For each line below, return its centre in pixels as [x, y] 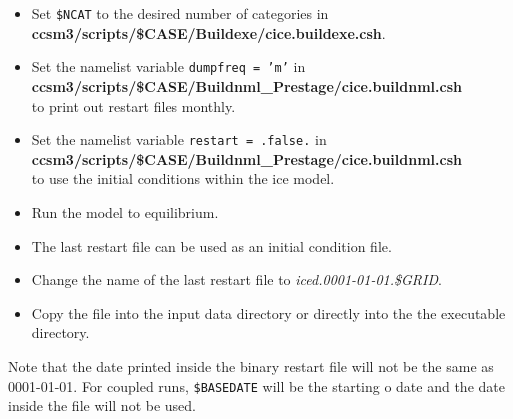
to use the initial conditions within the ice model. [183, 178]
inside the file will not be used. [102, 405]
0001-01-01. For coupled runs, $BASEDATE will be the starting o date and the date [256, 385]
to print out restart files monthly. [133, 105]
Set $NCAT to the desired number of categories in [180, 13]
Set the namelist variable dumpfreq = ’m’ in [168, 66]
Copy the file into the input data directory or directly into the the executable [268, 312]
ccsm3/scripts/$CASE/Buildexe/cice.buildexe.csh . [208, 32]
